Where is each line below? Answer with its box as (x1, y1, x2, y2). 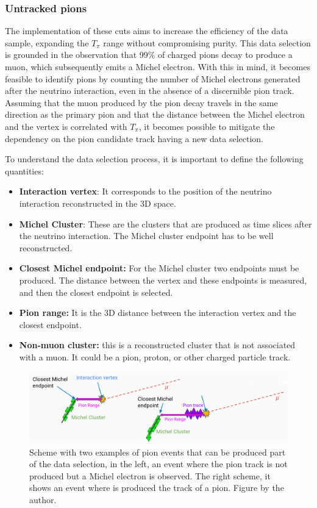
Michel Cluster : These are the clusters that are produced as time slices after (19, 217, 312, 230)
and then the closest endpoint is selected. (19, 285, 173, 298)
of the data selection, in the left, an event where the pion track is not (29, 457, 288, 470)
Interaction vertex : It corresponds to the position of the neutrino (19, 185, 272, 198)
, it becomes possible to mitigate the (138, 120, 275, 132)
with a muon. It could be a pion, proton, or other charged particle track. (19, 350, 291, 363)
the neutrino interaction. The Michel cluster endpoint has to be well (19, 229, 274, 242)
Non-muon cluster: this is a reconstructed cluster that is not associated (19, 338, 296, 351)
